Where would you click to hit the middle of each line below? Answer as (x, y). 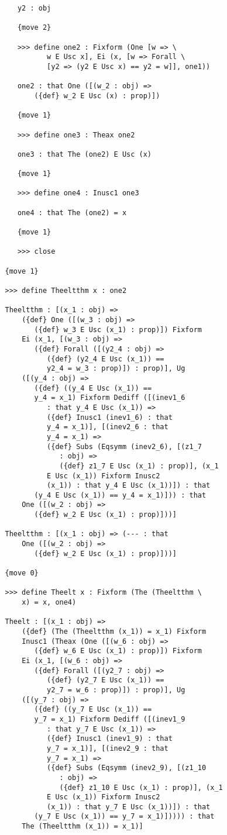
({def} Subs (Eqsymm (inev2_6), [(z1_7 (124, 446)
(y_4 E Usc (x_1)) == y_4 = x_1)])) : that (120, 495)
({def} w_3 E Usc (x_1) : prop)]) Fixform (118, 329)
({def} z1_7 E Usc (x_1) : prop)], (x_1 (139, 466)
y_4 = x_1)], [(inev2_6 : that (108, 427)
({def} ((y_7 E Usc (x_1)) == (93, 710)
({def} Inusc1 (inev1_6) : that (110, 417)
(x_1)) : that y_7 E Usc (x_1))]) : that (129, 807)
